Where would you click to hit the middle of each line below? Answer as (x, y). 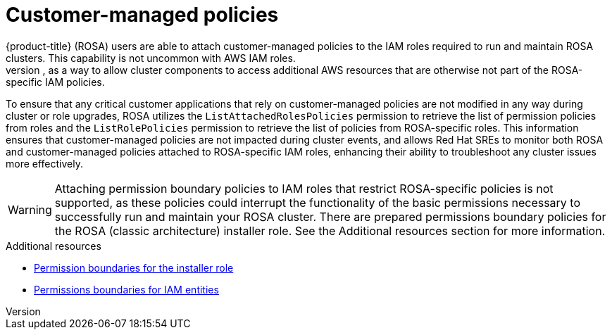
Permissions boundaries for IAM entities (126, 289)
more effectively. (44, 163)
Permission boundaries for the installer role (134, 267)
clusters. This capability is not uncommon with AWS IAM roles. (151, 58)
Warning (30, 209)
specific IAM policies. (55, 82)
